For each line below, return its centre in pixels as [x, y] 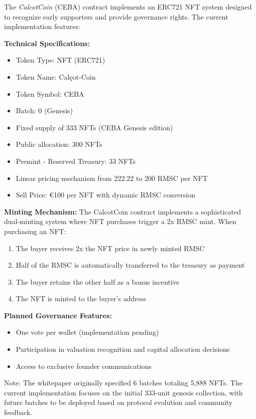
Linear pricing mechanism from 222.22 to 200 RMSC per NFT [112, 178]
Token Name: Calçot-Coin [56, 76]
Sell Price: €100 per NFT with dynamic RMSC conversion [106, 195]
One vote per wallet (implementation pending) [87, 332]
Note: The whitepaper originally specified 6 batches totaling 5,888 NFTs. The [123, 383]
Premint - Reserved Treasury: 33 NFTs [76, 161]
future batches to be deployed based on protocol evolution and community [118, 402]
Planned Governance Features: [58, 315]
